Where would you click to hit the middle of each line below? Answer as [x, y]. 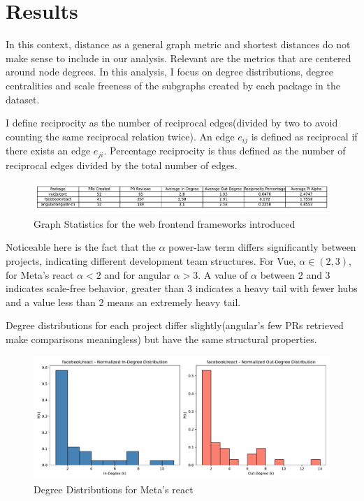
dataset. [23, 99]
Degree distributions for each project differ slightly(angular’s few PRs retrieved [175, 325]
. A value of [223, 274]
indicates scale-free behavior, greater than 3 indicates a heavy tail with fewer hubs [182, 288]
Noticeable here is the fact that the [81, 247]
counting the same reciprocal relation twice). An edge [120, 136]
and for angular [137, 274]
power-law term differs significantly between [262, 247]
